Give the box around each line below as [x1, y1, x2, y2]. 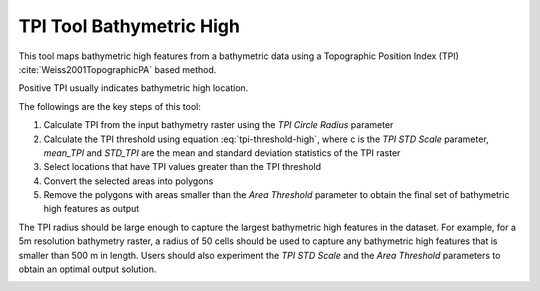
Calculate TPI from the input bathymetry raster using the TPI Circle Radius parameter [43, 119, 394, 131]
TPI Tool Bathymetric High [18, 15, 240, 37]
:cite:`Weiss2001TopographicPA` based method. [18, 63, 217, 75]
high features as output [43, 203, 140, 215]
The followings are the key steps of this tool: [18, 100, 202, 112]
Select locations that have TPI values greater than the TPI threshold [43, 161, 322, 173]
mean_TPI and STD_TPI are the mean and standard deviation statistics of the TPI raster [43, 146, 401, 159]
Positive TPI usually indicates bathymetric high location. [18, 82, 249, 94]
